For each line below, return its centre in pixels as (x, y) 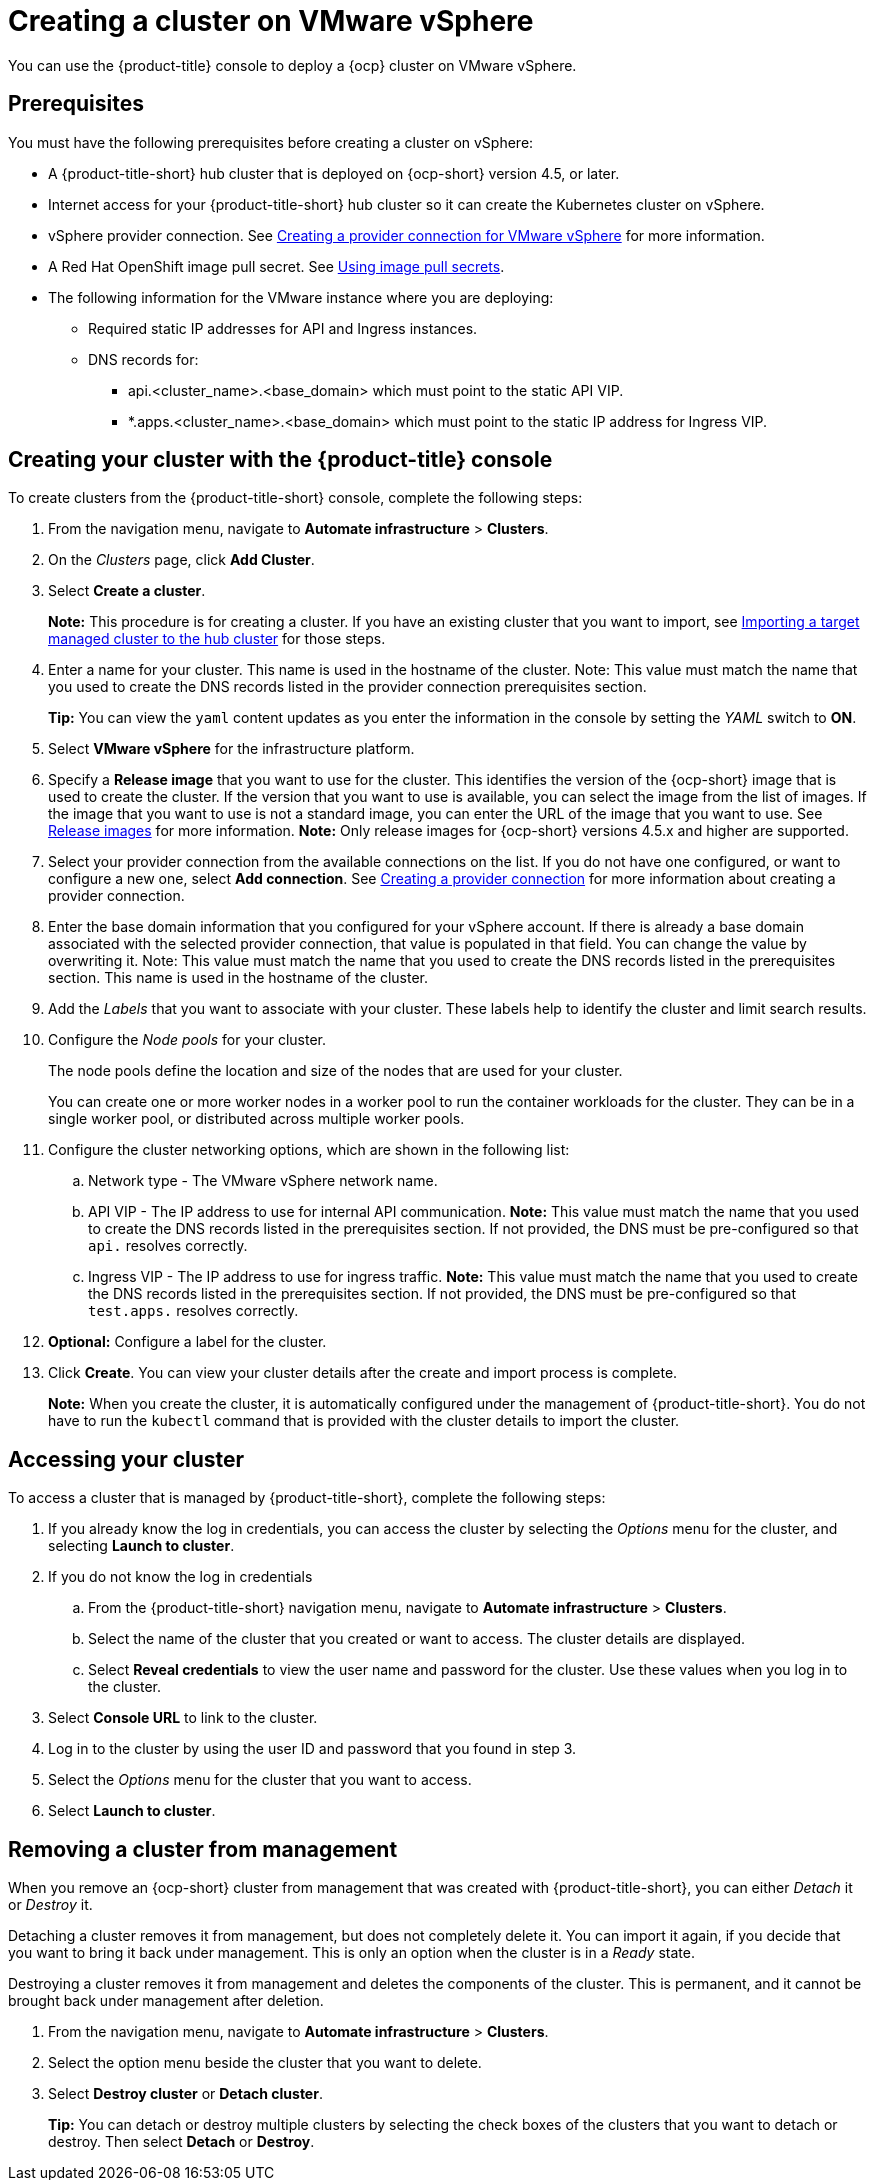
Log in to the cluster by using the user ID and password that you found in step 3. (312, 1749)
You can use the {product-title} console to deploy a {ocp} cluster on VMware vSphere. (292, 65)
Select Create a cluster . (127, 591)
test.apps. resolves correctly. (193, 1311)
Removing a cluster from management (203, 1849)
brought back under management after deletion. (166, 2001)
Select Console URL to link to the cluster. (183, 1718)
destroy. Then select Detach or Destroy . (181, 2142)
